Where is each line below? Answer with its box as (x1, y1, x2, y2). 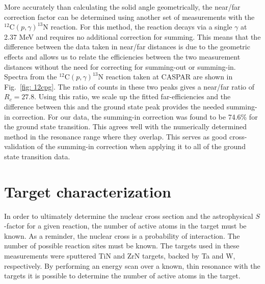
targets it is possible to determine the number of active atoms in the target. (4, 270, 241, 281)
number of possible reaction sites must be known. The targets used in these (4, 240, 240, 251)
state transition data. (4, 151, 70, 161)
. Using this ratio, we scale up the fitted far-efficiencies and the (34, 91, 231, 102)
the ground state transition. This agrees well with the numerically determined (4, 121, 247, 132)
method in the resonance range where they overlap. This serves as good (4, 131, 227, 141)
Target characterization (4, 181, 171, 202)
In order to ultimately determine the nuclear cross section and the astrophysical (4, 210, 253, 221)
